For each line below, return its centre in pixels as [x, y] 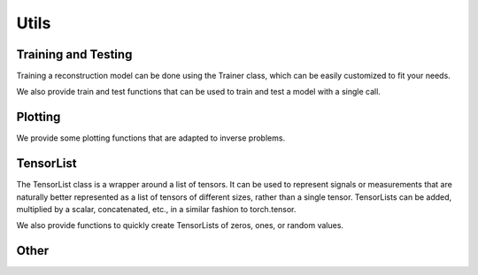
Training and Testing [74, 54]
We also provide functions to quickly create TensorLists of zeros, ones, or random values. [180, 225]
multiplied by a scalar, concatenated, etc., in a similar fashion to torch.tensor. [156, 210]
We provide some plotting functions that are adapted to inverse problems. [151, 138]
